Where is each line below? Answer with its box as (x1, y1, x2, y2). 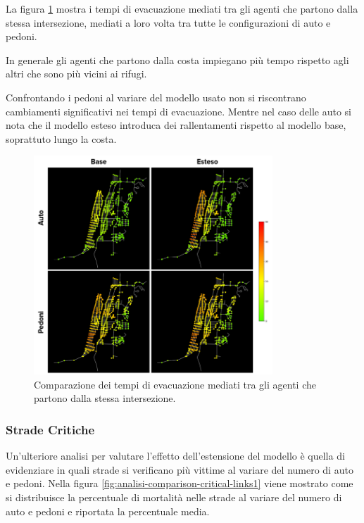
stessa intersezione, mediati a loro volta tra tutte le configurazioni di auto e (6, 15, 331, 30)
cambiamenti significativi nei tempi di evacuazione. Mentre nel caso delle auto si (6, 103, 352, 118)
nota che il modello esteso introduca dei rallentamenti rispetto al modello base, (6, 118, 346, 132)
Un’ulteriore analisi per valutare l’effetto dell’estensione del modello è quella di (6, 448, 345, 463)
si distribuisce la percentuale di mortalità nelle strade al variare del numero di (6, 490, 342, 505)
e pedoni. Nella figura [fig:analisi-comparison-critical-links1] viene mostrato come (6, 476, 353, 491)
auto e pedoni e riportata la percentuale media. (6, 503, 210, 518)
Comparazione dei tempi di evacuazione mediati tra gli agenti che (34, 377, 316, 391)
